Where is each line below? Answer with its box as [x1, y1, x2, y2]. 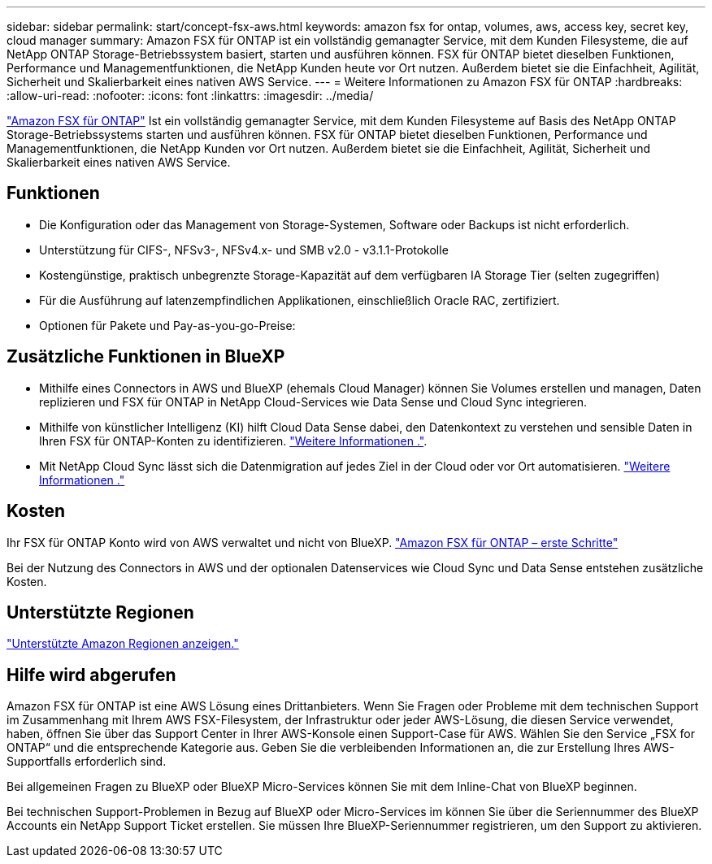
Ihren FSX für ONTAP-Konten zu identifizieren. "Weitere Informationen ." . [39, 433, 428, 448]
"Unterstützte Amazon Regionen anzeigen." [7, 636, 239, 651]
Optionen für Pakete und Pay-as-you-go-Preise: [39, 318, 296, 332]
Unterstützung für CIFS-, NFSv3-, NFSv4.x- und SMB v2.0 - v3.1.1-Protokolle [39, 242, 449, 257]
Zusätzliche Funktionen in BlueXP [7, 346, 285, 367]
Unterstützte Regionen [7, 601, 194, 623]
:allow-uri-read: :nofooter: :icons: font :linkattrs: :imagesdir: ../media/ [7, 89, 374, 102]
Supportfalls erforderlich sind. [7, 754, 167, 769]
